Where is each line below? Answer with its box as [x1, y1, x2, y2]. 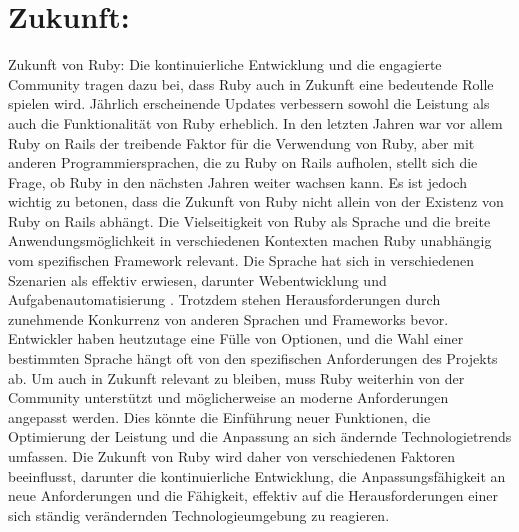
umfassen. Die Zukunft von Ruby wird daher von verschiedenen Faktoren [8, 446, 456, 466]
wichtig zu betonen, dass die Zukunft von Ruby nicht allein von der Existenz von [8, 191, 504, 212]
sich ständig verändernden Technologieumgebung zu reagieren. [8, 504, 390, 525]
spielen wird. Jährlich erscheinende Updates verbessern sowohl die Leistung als [8, 93, 490, 114]
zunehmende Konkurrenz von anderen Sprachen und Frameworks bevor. [8, 308, 449, 329]
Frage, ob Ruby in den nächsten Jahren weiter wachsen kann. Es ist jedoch [8, 171, 467, 192]
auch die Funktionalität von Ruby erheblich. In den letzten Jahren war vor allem [8, 112, 503, 133]
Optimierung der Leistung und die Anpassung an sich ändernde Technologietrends [8, 426, 512, 447]
